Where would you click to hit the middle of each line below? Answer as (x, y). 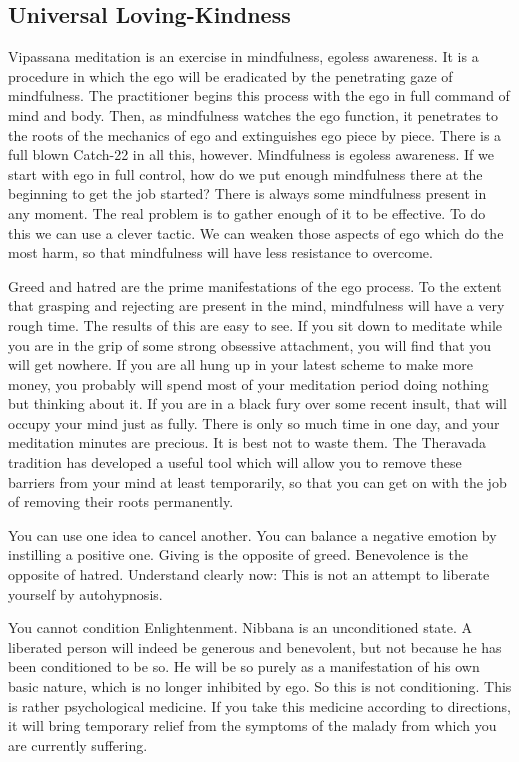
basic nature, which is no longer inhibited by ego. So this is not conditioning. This (260, 686)
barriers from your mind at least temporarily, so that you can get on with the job (257, 481)
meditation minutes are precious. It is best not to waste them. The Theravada (247, 442)
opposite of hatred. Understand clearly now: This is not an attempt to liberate (249, 574)
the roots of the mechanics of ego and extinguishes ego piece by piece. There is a (255, 134)
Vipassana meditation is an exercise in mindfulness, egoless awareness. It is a (243, 56)
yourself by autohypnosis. (85, 593)
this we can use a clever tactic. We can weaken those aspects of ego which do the (256, 232)
